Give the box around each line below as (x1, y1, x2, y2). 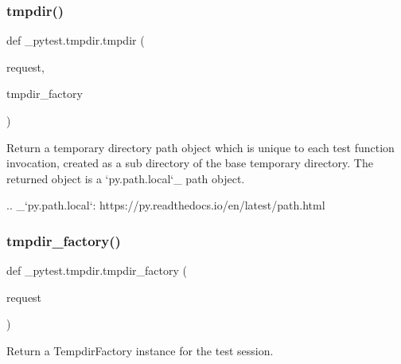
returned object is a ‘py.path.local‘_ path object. (6, 170, 245, 186)
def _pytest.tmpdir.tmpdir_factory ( (6, 262, 187, 279)
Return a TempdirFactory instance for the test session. (6, 342, 274, 358)
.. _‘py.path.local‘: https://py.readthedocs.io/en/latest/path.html (6, 197, 325, 213)
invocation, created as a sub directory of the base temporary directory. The (6, 155, 373, 171)
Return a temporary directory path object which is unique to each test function (6, 139, 395, 155)
